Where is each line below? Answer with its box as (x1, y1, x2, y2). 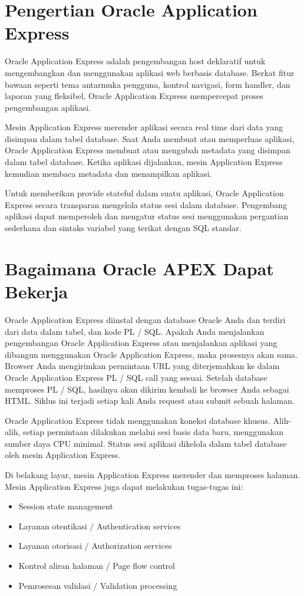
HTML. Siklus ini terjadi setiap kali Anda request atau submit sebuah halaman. (5, 394, 295, 407)
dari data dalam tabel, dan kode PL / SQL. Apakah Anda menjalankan (5, 325, 265, 337)
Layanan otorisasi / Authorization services (18, 539, 172, 552)
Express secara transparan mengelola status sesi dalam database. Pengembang (5, 198, 288, 210)
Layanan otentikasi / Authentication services (18, 519, 181, 532)
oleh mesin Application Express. (5, 449, 121, 461)
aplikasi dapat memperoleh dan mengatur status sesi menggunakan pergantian (5, 210, 289, 222)
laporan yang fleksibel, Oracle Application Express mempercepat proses (5, 90, 263, 102)
